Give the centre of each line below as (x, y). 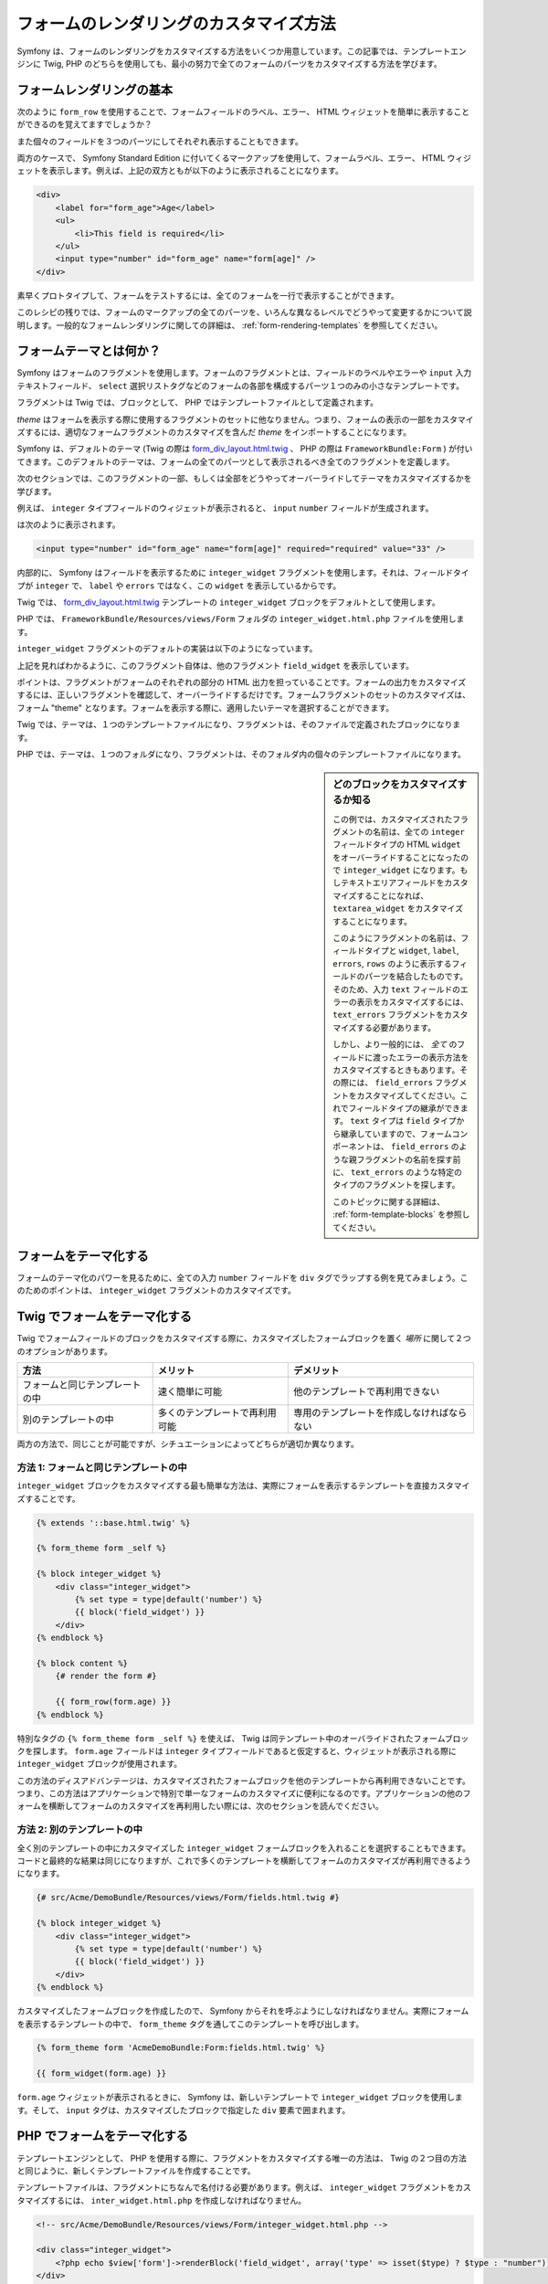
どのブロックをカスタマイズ (395, 785)
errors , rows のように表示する (392, 963)
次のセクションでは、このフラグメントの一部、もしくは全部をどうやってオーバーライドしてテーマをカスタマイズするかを (244, 479)
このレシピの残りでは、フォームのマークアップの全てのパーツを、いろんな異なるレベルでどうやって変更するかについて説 (244, 312)
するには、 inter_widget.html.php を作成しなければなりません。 (178, 2200)
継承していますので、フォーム (396, 1134)
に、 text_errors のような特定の (398, 1172)
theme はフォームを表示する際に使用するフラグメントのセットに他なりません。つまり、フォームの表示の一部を (225, 419)
